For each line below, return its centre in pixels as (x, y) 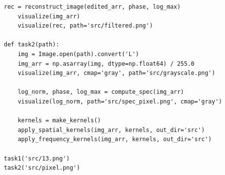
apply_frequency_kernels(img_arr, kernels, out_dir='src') (115, 139)
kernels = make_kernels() (59, 121)
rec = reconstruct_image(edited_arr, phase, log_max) (92, 7)
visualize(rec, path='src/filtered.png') (85, 26)
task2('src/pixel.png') (42, 168)
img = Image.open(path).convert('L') (78, 54)
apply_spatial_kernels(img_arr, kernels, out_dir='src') (111, 130)
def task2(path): (32, 45)
